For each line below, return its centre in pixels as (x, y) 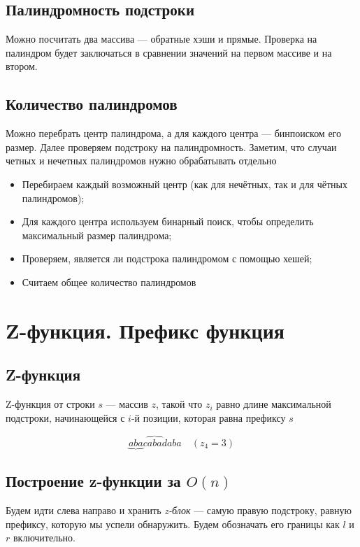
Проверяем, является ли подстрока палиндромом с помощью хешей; (167, 258)
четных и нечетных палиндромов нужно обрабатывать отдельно (141, 161)
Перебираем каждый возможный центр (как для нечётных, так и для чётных (185, 184)
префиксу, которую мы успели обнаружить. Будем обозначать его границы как (173, 524)
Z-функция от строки (50, 404)
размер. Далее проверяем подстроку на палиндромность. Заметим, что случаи (171, 147)
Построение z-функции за (93, 481)
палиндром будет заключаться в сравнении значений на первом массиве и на (169, 52)
